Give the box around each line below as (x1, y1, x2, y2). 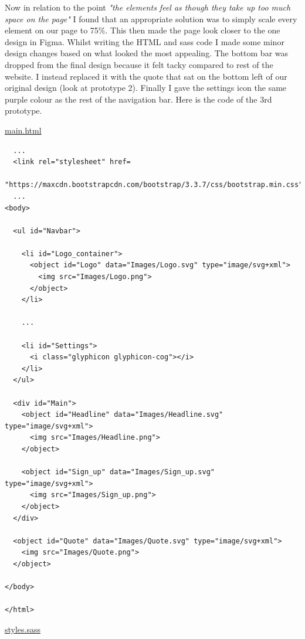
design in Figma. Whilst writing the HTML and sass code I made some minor (5, 35, 284, 47)
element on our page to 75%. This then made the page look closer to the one (5, 24, 280, 36)
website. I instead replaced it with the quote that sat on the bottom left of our (5, 70, 287, 82)
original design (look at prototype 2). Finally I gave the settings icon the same (5, 81, 287, 94)
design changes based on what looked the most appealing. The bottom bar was (5, 47, 289, 59)
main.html (5, 124, 42, 136)
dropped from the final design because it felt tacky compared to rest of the (5, 58, 273, 70)
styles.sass (5, 623, 41, 635)
